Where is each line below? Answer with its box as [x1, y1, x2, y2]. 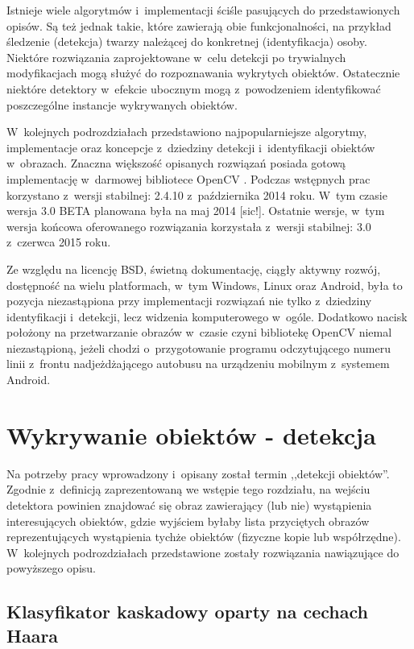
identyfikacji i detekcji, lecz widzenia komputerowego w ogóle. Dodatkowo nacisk [6, 308, 408, 324]
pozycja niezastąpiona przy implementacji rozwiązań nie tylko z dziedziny [6, 292, 372, 309]
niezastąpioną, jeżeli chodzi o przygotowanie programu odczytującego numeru [6, 339, 391, 356]
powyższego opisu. [6, 560, 96, 577]
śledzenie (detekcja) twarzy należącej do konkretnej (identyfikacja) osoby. [6, 33, 367, 50]
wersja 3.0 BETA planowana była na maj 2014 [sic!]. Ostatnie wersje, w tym [6, 202, 385, 219]
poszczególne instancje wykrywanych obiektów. [6, 96, 238, 113]
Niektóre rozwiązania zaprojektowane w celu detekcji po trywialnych [6, 48, 346, 65]
